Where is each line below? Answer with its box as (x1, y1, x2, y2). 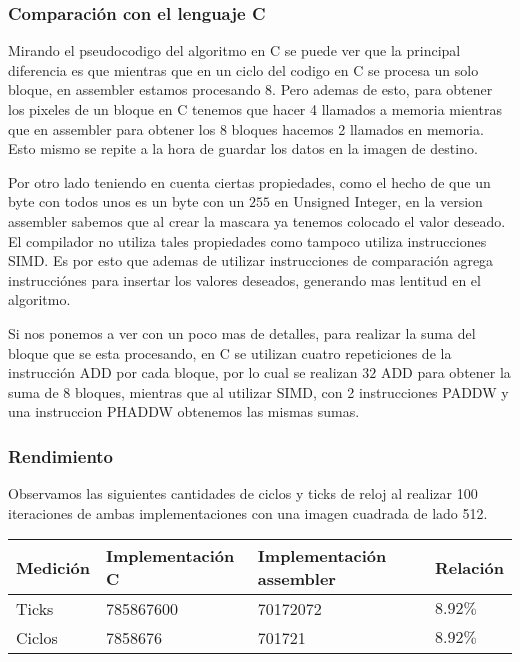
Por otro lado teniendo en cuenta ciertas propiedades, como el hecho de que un (8, 171, 491, 192)
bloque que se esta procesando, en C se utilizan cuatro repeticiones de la (8, 342, 452, 363)
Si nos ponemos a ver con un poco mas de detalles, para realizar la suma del (8, 322, 476, 343)
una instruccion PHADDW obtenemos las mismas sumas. (8, 401, 360, 422)
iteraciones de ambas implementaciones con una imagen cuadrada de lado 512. (8, 502, 488, 523)
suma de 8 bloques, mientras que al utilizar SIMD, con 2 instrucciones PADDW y (8, 381, 509, 402)
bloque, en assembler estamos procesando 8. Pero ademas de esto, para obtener (8, 79, 493, 100)
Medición (16, 555, 90, 579)
